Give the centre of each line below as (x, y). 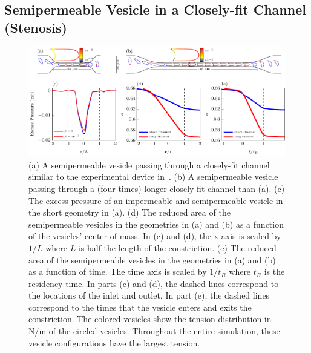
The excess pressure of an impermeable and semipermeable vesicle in (156, 200)
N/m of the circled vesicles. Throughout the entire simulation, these (154, 331)
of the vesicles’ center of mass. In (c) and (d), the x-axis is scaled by (155, 236)
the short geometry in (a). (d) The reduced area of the (129, 212)
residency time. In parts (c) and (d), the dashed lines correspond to (154, 283)
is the (274, 272)
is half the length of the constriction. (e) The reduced (177, 247)
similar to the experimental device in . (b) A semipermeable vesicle (153, 176)
